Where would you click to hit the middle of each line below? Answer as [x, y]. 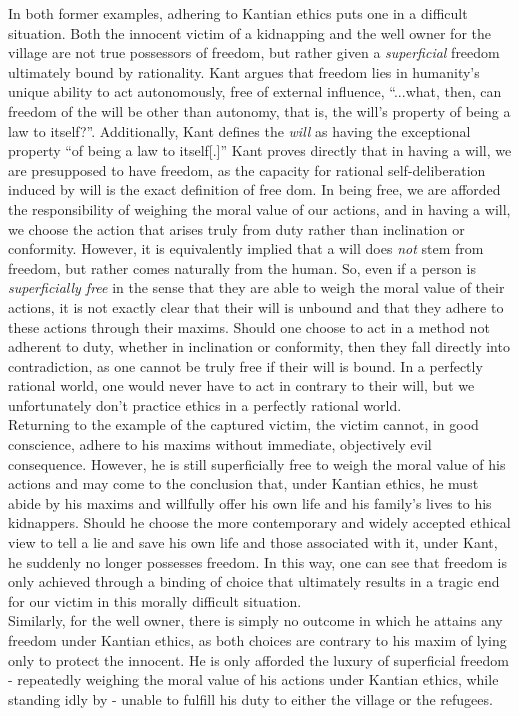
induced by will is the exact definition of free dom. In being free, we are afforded [254, 189]
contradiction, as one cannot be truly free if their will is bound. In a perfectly [245, 365]
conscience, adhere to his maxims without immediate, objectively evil [220, 444]
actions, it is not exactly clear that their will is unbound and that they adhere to [256, 306]
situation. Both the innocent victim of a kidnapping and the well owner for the [249, 32]
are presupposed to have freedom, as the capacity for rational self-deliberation [247, 169]
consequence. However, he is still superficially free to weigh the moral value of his [257, 463]
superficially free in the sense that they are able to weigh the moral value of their [256, 287]
